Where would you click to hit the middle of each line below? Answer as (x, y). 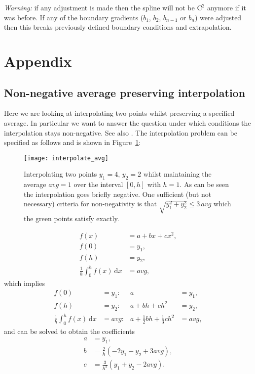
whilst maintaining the (177, 174)
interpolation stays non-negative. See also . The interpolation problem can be (121, 132)
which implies (24, 283)
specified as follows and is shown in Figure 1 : (73, 142)
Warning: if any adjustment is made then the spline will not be (99, 7)
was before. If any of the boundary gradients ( (74, 17)
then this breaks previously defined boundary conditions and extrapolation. (118, 27)
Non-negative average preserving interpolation (125, 92)
